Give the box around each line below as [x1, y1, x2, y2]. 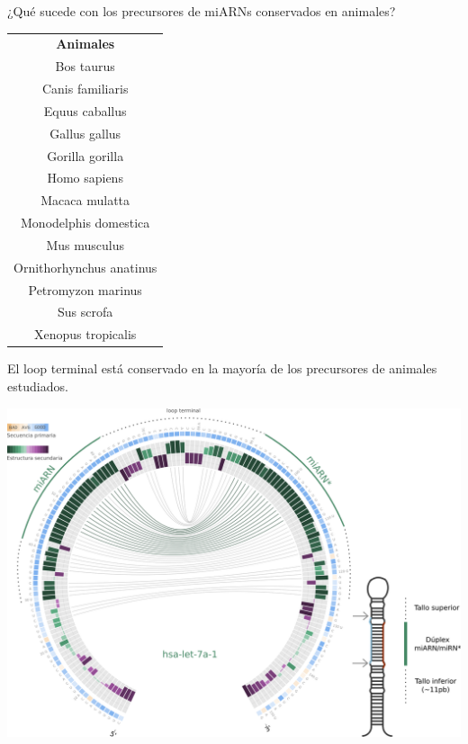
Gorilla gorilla [47, 146, 124, 165]
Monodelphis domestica [21, 213, 150, 232]
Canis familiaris [41, 79, 129, 98]
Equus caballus [43, 101, 127, 120]
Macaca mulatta [40, 191, 130, 210]
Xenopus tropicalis [33, 325, 137, 344]
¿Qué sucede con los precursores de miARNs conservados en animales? [7, 2, 396, 20]
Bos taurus [55, 57, 115, 76]
